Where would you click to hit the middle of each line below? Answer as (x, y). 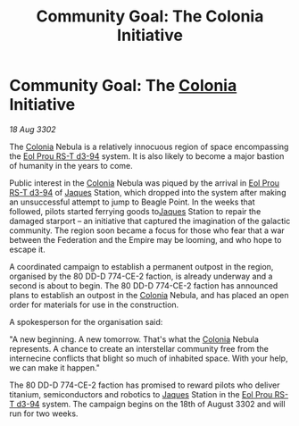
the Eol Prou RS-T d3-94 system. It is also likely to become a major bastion (147, 156)
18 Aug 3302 (33, 129)
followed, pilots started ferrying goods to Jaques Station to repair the (135, 211)
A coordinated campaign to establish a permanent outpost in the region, (141, 266)
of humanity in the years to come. (71, 165)
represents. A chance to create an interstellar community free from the (139, 348)
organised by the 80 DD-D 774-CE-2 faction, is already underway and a (141, 276)
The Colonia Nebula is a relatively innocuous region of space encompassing (149, 146)
